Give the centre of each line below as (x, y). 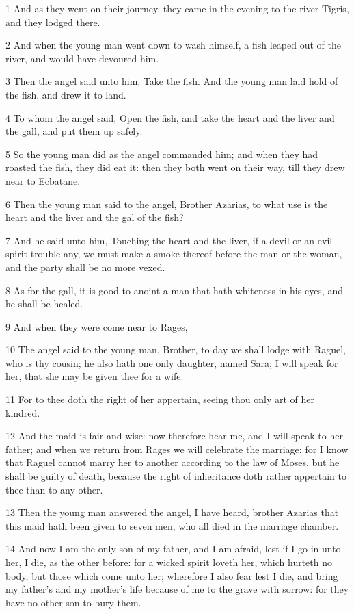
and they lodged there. (53, 22)
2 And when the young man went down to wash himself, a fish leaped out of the (173, 45)
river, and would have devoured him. (82, 58)
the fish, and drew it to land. (66, 94)
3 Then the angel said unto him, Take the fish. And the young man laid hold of (172, 81)
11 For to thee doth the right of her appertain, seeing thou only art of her (160, 399)
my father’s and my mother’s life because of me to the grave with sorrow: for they (177, 589)
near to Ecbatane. (43, 180)
